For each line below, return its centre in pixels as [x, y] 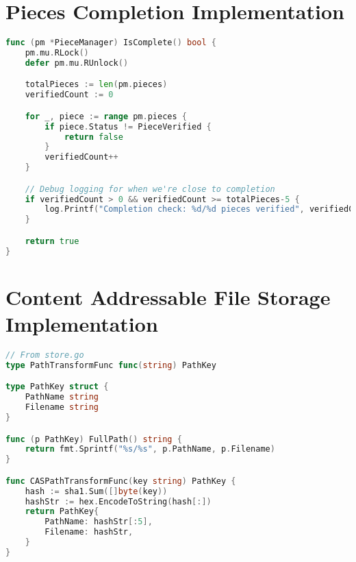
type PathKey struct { [57, 387]
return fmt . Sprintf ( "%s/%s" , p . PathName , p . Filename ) [150, 449]
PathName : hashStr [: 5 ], [99, 522]
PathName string [62, 397]
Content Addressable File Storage [168, 296]
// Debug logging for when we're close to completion [150, 189]
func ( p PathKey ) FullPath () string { [94, 439]
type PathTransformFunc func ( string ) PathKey [111, 365]
